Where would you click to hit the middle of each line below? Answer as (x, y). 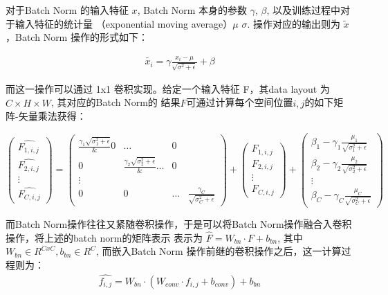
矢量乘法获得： (52, 116)
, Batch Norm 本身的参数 (192, 10)
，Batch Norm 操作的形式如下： (77, 37)
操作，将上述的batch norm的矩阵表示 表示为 (104, 237)
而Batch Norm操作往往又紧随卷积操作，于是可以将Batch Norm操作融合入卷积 (179, 223)
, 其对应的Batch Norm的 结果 (116, 102)
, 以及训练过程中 (304, 10)
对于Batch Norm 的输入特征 (67, 10)
